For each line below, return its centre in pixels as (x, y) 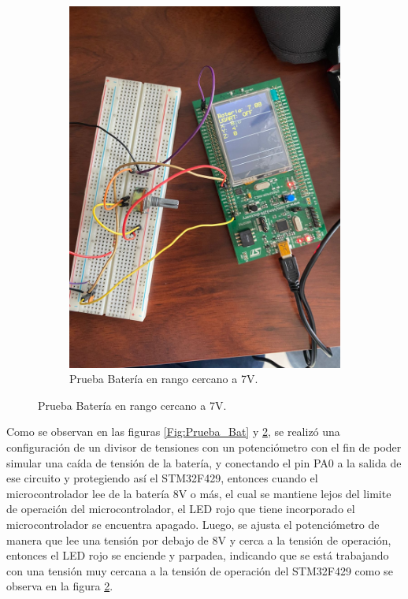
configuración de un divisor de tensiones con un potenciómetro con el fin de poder (204, 447)
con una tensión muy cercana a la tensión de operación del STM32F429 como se (200, 570)
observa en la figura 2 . (60, 586)
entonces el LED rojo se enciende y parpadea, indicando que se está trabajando (198, 555)
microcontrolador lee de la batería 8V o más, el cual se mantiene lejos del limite (199, 493)
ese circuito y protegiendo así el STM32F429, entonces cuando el (162, 478)
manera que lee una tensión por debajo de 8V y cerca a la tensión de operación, (199, 539)
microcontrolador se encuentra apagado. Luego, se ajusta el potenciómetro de (193, 524)
